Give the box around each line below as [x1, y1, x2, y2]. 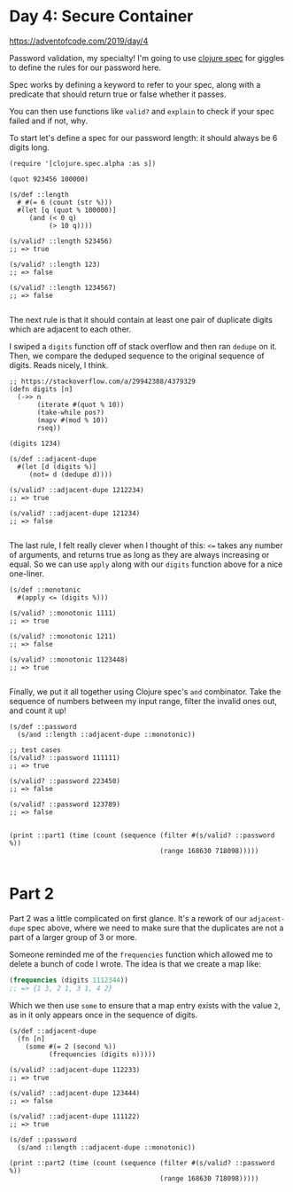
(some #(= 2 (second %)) [25, 1042, 117, 1051]
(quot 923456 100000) [9, 175, 89, 184]
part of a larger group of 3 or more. [9, 931, 137, 942]
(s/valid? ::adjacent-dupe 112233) [9, 1065, 141, 1074]
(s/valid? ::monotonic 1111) [9, 608, 117, 617]
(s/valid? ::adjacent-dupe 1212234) [9, 485, 144, 494]
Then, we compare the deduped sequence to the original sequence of [9, 350, 265, 361]
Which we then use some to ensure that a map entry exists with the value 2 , [9, 1000, 281, 1010]
